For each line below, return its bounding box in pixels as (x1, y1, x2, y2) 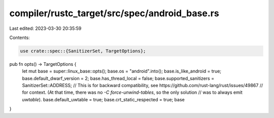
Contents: (9, 34, 30, 41)
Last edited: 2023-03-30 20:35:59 (9, 25, 82, 31)
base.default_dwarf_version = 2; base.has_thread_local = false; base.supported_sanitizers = (22, 75, 215, 81)
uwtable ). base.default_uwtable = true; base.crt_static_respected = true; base (22, 96, 185, 102)
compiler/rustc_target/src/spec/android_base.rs (9, 8, 219, 19)
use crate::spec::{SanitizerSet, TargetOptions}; (20, 48, 146, 54)
